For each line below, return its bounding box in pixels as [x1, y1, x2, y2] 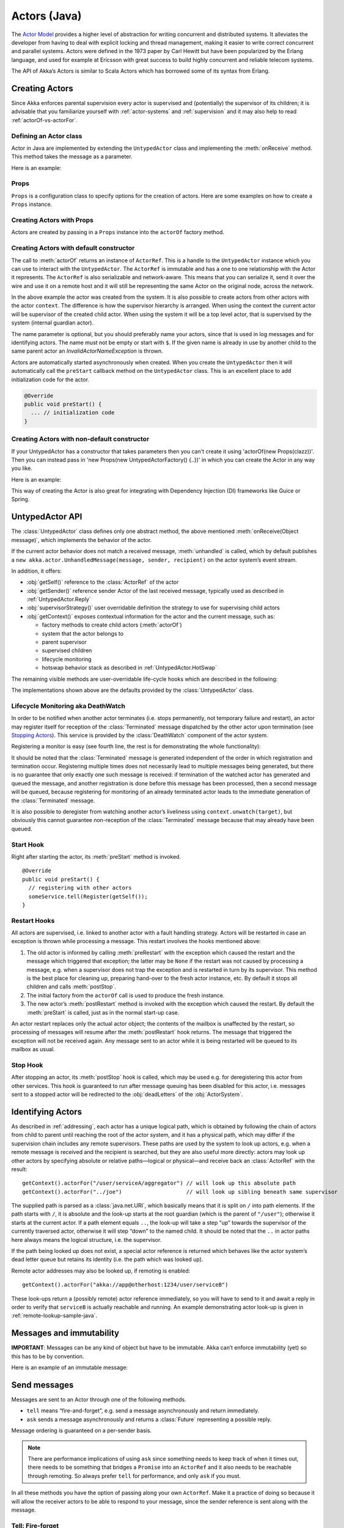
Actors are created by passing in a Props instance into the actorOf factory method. [11, 229, 225, 236]
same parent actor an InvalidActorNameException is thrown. [11, 347, 163, 354]
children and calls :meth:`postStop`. [26, 983, 116, 990]
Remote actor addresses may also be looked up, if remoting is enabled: [11, 1267, 191, 1274]
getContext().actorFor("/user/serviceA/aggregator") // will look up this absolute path [22, 1180, 296, 1187]
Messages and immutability [11, 1328, 119, 1339]
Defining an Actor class [11, 131, 82, 140]
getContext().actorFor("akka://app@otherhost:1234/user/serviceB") [22, 1281, 229, 1288]
